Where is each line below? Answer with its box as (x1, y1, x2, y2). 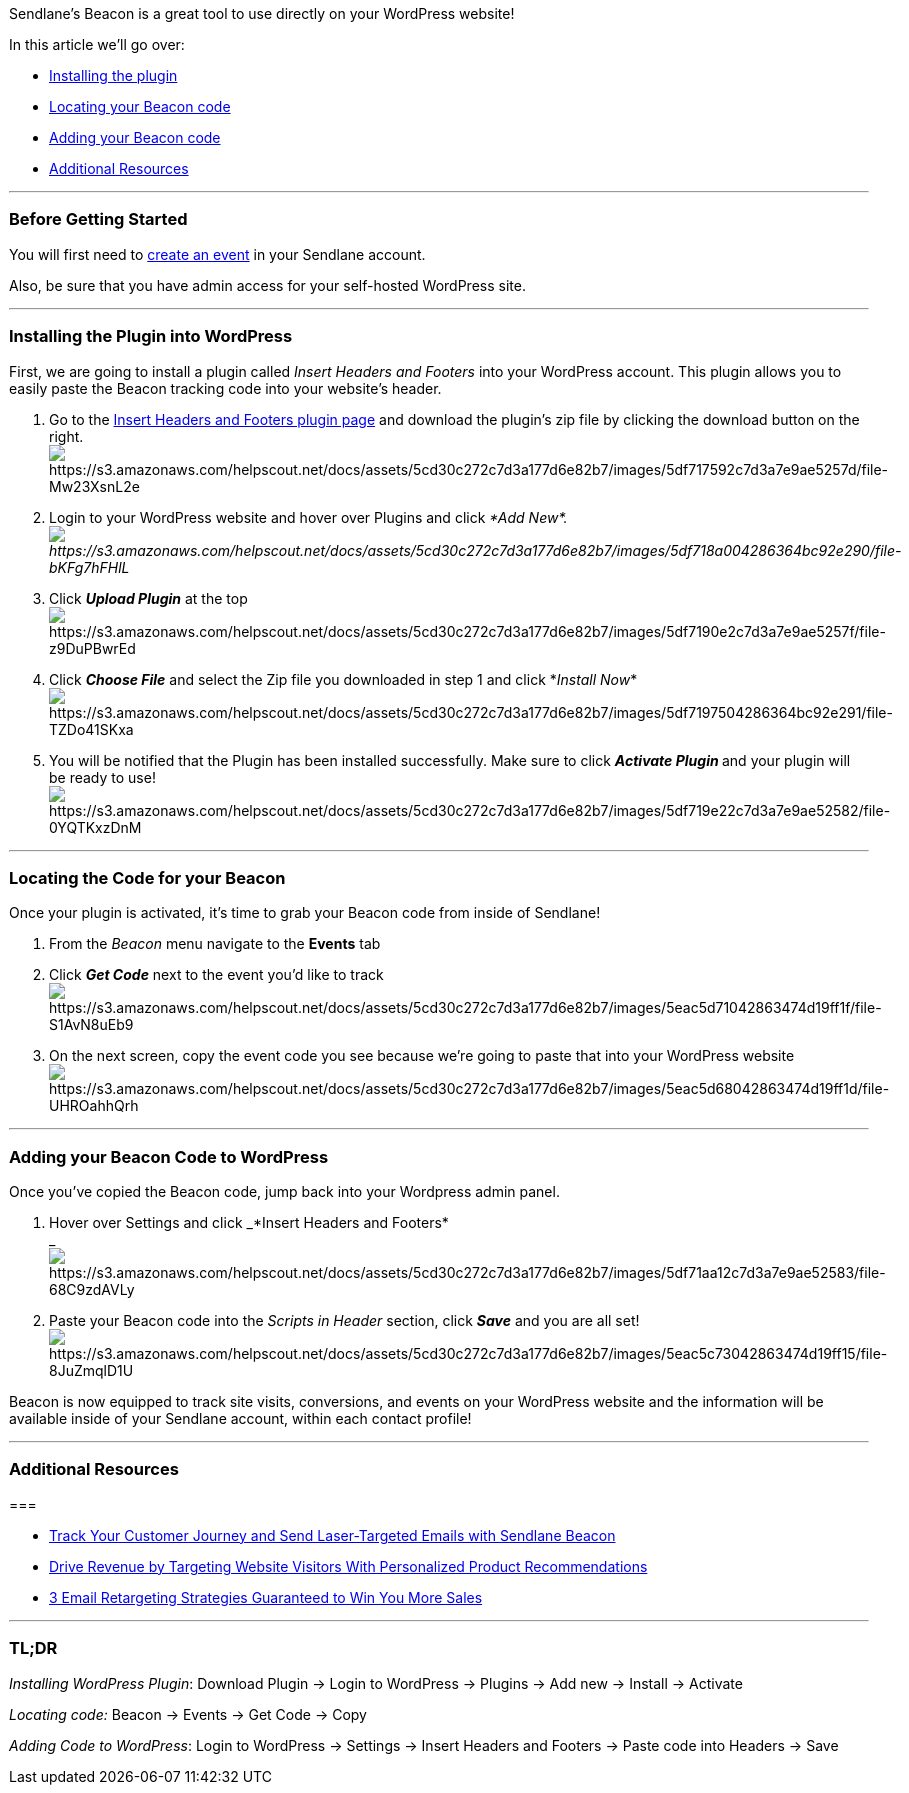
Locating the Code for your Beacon (9, 867, 286, 888)
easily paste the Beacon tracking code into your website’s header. (9, 379, 442, 397)
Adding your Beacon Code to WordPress (9, 1146, 329, 1167)
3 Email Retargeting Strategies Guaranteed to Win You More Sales (49, 1588, 483, 1606)
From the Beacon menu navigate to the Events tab (49, 935, 381, 953)
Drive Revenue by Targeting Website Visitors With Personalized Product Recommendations (49, 1557, 648, 1575)
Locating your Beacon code (49, 98, 231, 115)
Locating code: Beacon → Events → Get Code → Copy (9, 1705, 367, 1723)
